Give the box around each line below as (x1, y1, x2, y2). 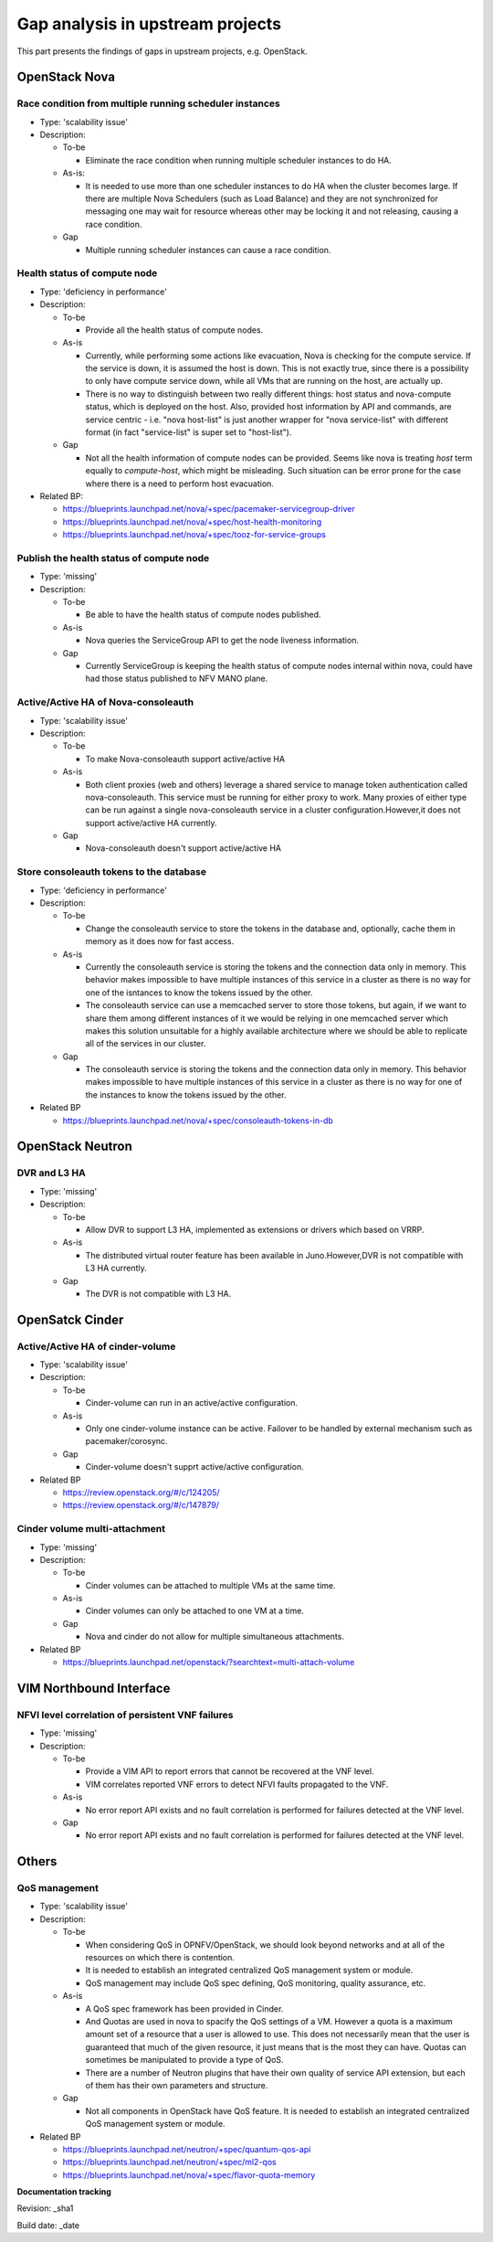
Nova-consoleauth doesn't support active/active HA (85, 843, 282, 854)
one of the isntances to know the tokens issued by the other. (85, 987, 313, 998)
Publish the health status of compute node (16, 551, 210, 564)
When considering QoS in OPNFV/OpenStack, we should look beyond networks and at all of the (85, 1939, 446, 1950)
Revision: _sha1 (16, 2203, 74, 2214)
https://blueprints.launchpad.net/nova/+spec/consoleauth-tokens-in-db (62, 1115, 333, 1126)
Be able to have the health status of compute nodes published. (85, 609, 321, 621)
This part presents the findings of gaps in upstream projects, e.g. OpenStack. (16, 46, 308, 57)
